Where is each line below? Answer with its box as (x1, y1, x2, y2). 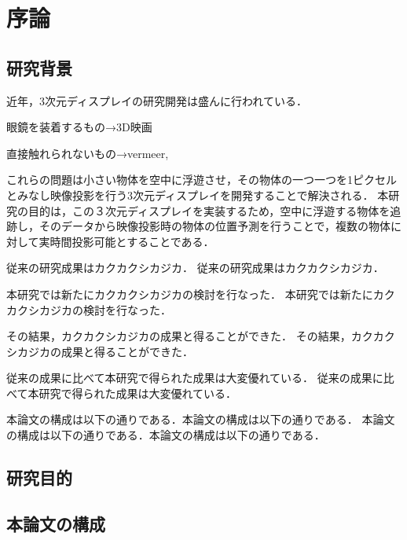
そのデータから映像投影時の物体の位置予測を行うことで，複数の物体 (38, 218, 391, 234)
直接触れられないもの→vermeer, (6, 145, 169, 161)
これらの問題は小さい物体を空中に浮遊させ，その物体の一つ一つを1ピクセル (6, 171, 397, 188)
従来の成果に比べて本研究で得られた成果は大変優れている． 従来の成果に (6, 369, 383, 386)
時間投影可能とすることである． (49, 233, 214, 249)
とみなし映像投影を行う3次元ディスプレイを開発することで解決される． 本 (6, 186, 389, 203)
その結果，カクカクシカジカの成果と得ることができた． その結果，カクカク (6, 328, 395, 344)
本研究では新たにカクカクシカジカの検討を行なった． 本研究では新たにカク (6, 285, 395, 302)
